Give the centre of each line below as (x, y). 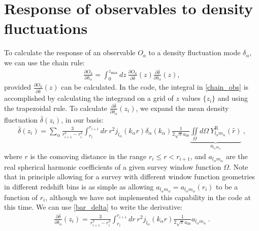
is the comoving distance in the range (88, 156)
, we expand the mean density (182, 108)
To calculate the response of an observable (70, 52)
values (191, 98)
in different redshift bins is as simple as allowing (79, 186)
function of (21, 197)
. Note (238, 166)
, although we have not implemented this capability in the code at (148, 197)
